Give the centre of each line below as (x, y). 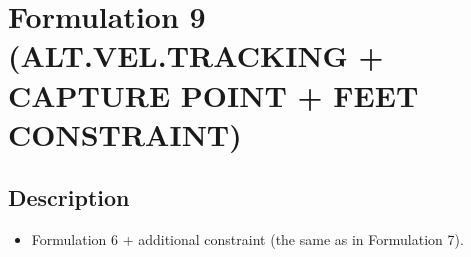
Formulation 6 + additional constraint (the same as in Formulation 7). (247, 239)
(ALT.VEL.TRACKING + (196, 55)
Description (69, 197)
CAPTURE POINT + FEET (213, 94)
